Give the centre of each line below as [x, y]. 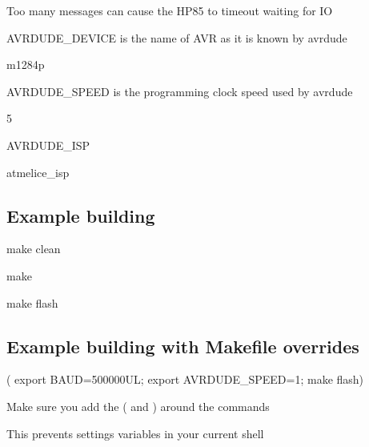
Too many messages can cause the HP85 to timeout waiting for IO [170, 10]
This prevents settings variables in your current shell [135, 433]
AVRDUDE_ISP [48, 145]
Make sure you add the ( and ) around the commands [138, 406]
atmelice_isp [38, 172]
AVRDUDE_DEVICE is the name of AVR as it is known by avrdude [177, 37]
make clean [34, 249]
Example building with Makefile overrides [183, 346]
